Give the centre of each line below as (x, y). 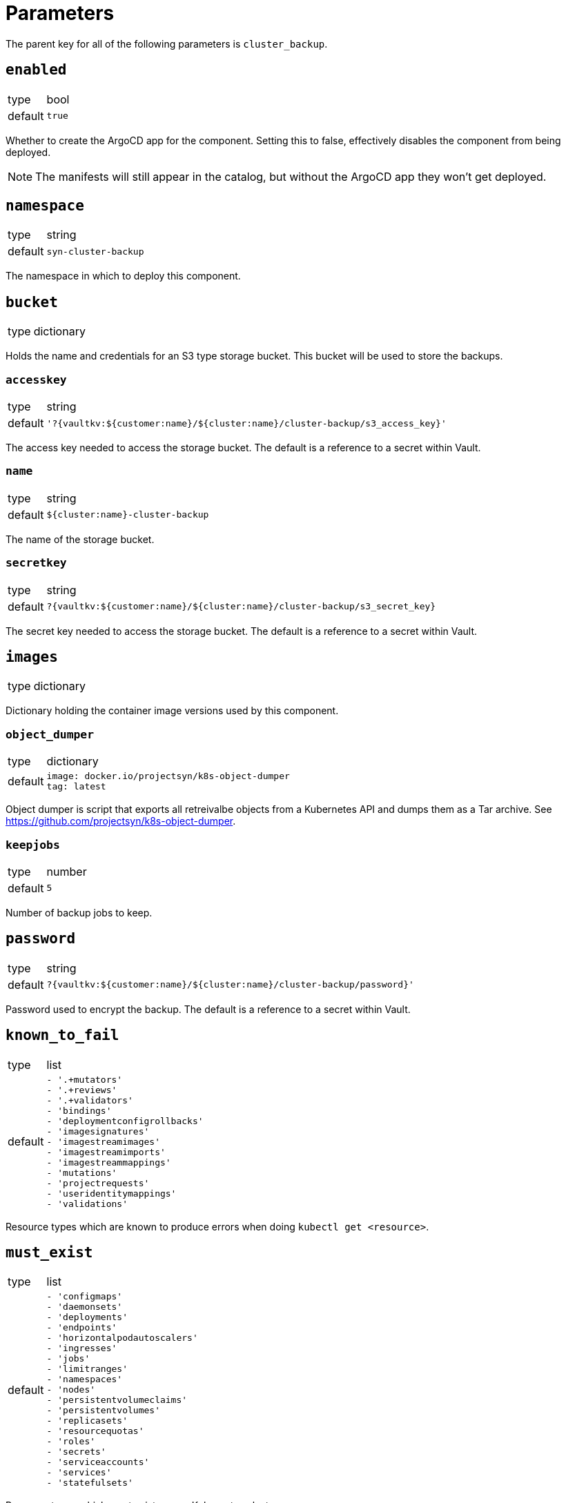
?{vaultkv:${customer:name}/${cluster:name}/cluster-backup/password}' (230, 985)
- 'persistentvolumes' (103, 1411)
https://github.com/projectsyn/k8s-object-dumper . (121, 821)
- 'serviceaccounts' (98, 1462)
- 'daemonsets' (85, 1307)
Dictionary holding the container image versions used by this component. (172, 711)
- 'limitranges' (87, 1369)
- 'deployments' (87, 1317)
